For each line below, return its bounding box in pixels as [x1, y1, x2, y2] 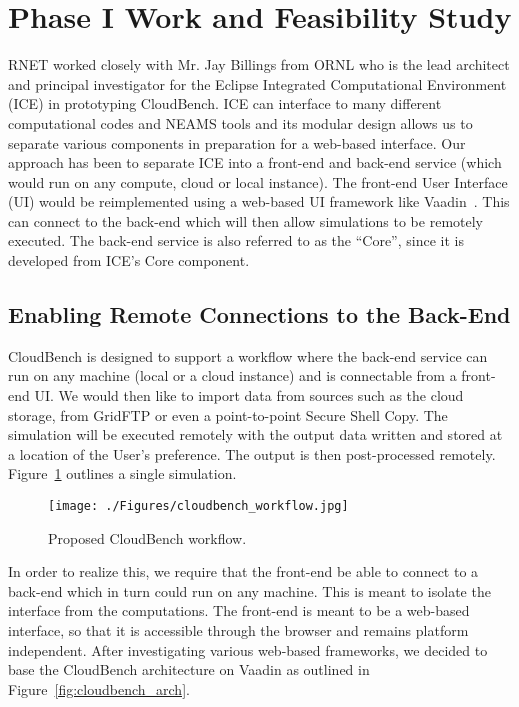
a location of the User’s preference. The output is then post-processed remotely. [8, 443, 496, 464]
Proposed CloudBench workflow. [48, 527, 247, 548]
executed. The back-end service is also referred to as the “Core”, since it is [8, 230, 464, 251]
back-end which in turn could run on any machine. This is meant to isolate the [8, 580, 491, 601]
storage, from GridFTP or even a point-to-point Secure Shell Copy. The [8, 404, 448, 425]
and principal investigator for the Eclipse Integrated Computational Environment [8, 73, 507, 94]
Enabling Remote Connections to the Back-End [8, 299, 511, 330]
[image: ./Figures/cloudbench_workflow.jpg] [48, 499, 349, 514]
